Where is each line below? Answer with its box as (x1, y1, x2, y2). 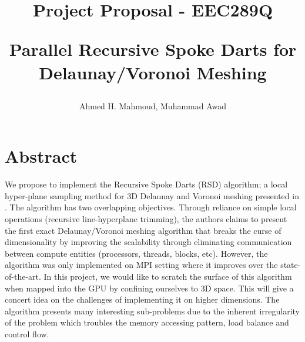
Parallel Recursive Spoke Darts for (9, 37, 297, 61)
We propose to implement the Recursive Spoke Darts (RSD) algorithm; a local (5, 178, 288, 190)
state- (280, 259, 301, 271)
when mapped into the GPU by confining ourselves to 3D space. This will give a (5, 281, 294, 294)
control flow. (5, 328, 49, 340)
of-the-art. (5, 270, 41, 283)
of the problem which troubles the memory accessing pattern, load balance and (5, 316, 289, 328)
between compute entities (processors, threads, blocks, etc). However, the (5, 247, 268, 259)
